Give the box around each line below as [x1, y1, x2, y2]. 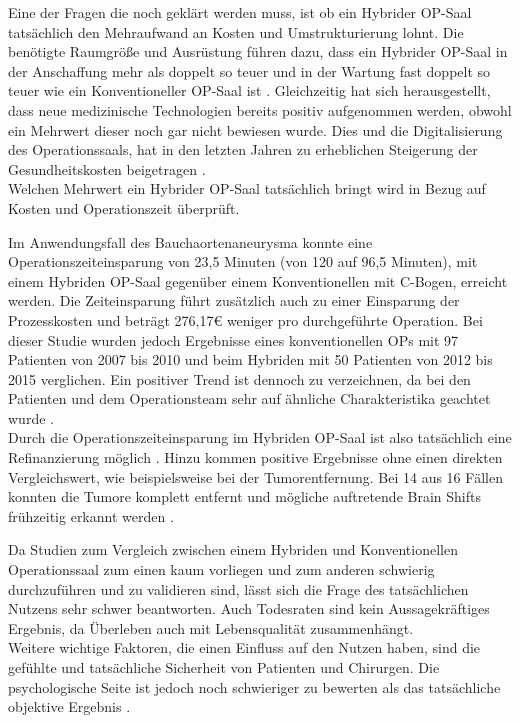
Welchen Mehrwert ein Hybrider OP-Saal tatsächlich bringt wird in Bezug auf [8, 178, 486, 199]
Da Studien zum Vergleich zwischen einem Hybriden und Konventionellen [8, 539, 458, 560]
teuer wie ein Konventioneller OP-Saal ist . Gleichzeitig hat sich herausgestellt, [8, 80, 491, 101]
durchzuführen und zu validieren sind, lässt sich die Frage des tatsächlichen [8, 578, 469, 599]
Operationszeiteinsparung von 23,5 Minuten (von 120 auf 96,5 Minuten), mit [8, 251, 478, 272]
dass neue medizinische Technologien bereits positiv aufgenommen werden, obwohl [8, 99, 512, 120]
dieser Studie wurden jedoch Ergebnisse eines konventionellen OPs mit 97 [8, 329, 459, 350]
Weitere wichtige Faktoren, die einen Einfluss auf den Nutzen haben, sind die [8, 637, 481, 658]
